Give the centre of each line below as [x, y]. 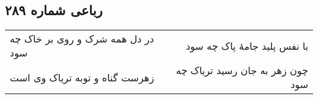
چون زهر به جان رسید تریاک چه [242, 70]
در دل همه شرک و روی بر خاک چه [82, 39]
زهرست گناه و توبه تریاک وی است [82, 77]
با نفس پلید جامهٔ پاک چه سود [247, 46]
